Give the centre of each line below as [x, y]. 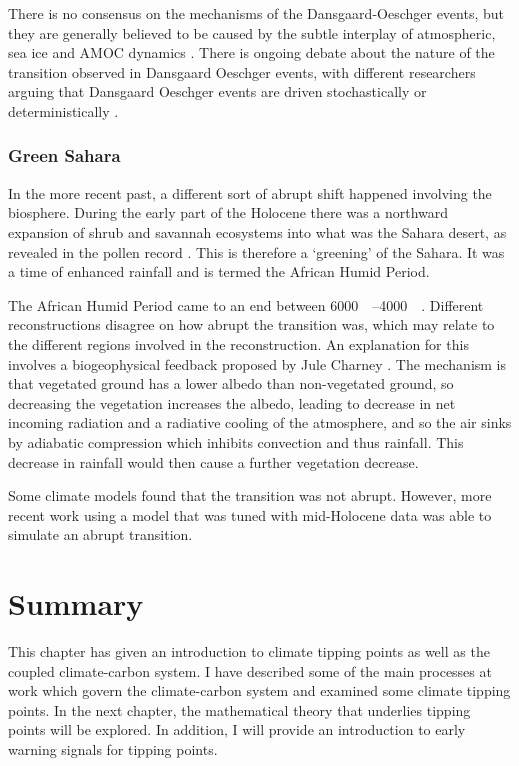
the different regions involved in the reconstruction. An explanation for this [238, 343]
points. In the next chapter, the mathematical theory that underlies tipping [239, 709]
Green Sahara [64, 155]
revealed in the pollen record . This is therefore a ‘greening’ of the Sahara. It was [256, 251]
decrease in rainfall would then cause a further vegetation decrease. [213, 461]
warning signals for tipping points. [113, 748]
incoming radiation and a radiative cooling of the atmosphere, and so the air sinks [260, 422]
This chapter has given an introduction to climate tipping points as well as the [249, 651]
